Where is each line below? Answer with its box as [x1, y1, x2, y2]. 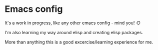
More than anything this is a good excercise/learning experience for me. [4, 39, 153, 45]
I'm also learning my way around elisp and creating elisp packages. [4, 29, 143, 35]
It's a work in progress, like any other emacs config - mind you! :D [4, 20, 140, 26]
